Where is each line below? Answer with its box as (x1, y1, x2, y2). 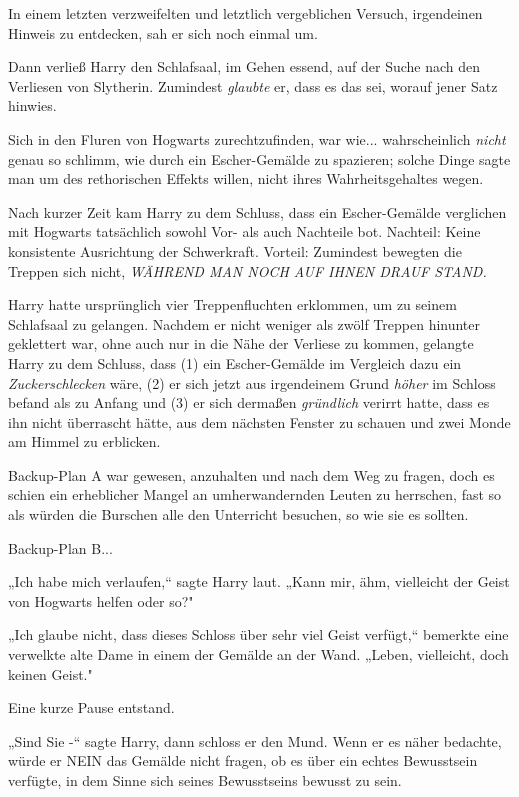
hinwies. (8, 95, 57, 116)
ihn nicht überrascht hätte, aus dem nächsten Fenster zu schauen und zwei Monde (8, 411, 511, 432)
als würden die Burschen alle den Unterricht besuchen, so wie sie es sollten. (8, 504, 469, 525)
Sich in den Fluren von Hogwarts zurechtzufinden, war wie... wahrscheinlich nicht (8, 128, 506, 149)
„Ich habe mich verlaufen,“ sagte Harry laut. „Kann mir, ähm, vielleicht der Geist (8, 571, 510, 592)
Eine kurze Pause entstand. (8, 697, 175, 718)
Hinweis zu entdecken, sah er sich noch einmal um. (8, 22, 318, 43)
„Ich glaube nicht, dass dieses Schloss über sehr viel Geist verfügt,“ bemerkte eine (8, 624, 509, 645)
